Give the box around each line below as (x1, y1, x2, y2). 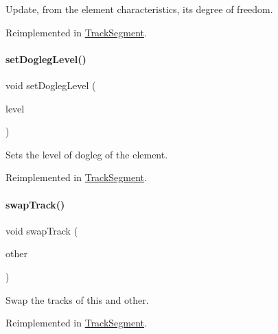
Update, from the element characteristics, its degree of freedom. (5, 2, 273, 16)
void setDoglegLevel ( (5, 77, 96, 92)
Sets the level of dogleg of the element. (5, 147, 168, 161)
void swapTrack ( (5, 223, 78, 237)
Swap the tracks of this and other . (5, 292, 149, 307)
